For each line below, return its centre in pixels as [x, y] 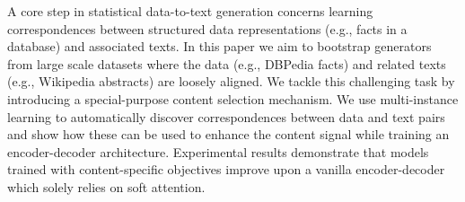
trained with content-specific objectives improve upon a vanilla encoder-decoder [226, 169]
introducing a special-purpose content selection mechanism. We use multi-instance [233, 98]
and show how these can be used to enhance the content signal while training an [228, 134]
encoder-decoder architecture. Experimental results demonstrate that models [218, 151]
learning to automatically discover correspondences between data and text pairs [226, 116]
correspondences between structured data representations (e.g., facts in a [207, 28]
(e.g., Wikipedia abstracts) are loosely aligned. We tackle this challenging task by [231, 81]
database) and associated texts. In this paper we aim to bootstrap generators [219, 46]
